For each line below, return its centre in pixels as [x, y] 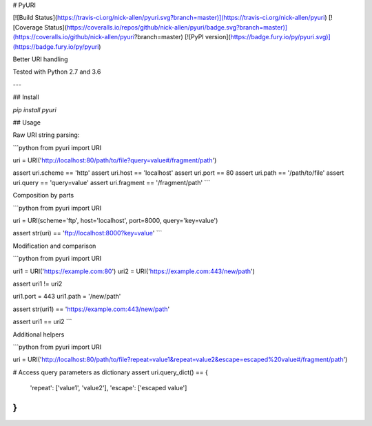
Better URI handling [40, 59]
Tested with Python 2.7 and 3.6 [57, 72]
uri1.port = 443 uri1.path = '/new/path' [67, 297]
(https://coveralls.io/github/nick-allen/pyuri [73, 37]
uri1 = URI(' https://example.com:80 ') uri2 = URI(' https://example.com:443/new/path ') [134, 271]
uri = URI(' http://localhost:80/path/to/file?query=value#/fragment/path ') [115, 160]
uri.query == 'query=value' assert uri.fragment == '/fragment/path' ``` [111, 182]
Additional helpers [39, 334]
